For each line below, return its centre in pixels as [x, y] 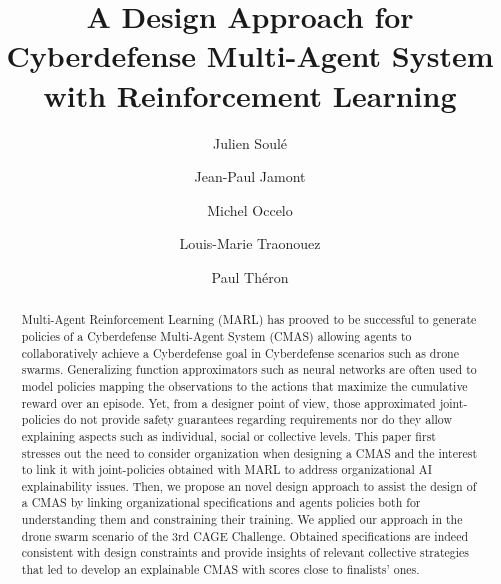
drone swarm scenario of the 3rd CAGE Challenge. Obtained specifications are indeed [245, 535]
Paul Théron [250, 276]
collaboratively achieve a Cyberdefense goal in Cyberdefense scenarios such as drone [240, 352]
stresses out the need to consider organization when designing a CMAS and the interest [249, 452]
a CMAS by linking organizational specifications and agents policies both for [221, 502]
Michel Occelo [250, 209]
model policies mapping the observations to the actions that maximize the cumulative [244, 385]
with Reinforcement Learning [250, 94]
